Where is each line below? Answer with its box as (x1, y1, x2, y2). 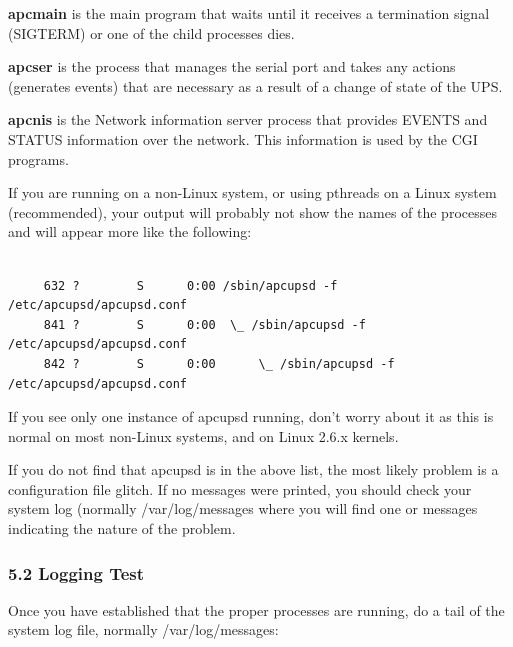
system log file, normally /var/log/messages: (8, 619, 279, 640)
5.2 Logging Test (8, 560, 145, 585)
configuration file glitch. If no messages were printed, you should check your (8, 478, 472, 499)
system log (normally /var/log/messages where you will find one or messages (8, 498, 478, 519)
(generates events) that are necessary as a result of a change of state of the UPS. (8, 75, 503, 96)
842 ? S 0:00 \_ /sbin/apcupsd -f (43, 356, 395, 371)
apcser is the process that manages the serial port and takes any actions (8, 56, 456, 77)
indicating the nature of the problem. (8, 518, 236, 539)
